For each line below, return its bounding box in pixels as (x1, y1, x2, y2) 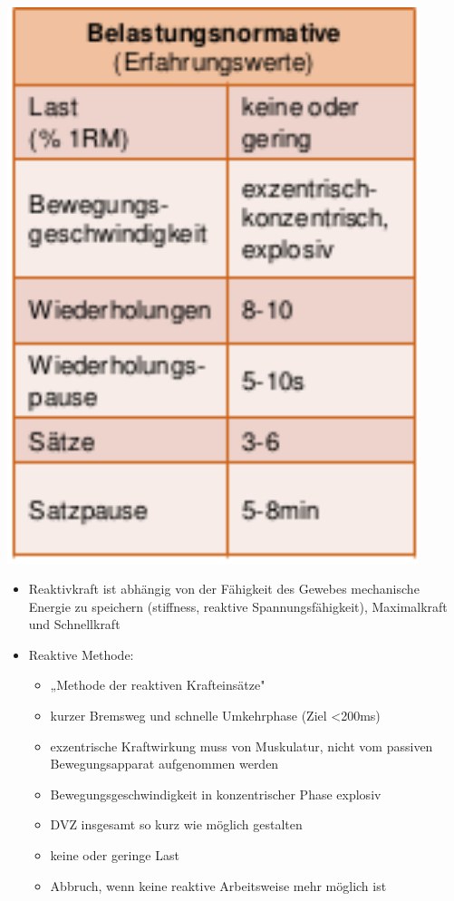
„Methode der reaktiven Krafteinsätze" (50, 675, 266, 694)
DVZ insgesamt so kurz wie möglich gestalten (50, 815, 303, 834)
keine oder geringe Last (50, 846, 179, 865)
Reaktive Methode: (28, 644, 134, 664)
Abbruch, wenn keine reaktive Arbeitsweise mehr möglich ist (50, 876, 387, 895)
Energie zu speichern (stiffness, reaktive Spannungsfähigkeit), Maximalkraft (28, 596, 448, 615)
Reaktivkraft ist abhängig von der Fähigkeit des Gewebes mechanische (28, 579, 420, 598)
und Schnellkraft (28, 615, 121, 634)
